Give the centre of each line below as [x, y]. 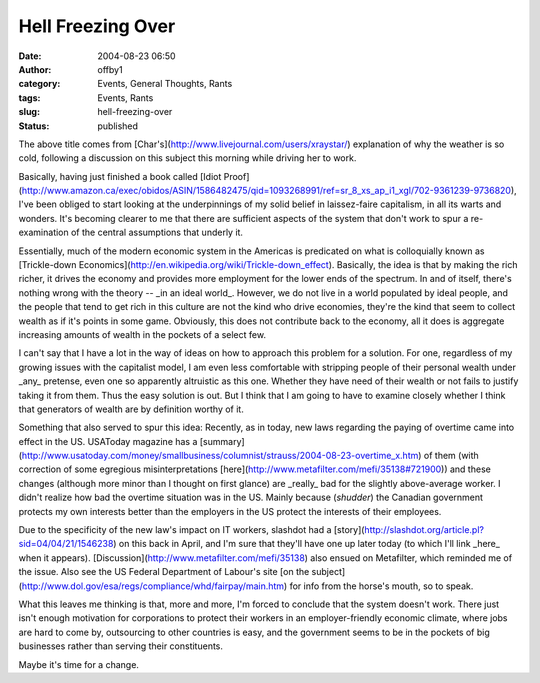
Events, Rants [125, 97]
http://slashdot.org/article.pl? [424, 530]
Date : [30, 56]
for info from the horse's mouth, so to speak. [381, 586]
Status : [34, 126]
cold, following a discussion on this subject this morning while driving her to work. [187, 158]
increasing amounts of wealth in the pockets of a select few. [142, 334]
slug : [29, 112]
